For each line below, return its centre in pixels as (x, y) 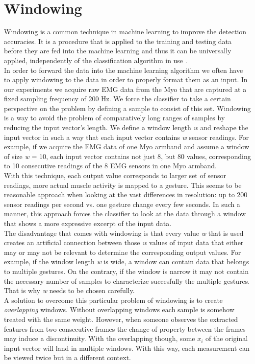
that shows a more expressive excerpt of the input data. (88, 223)
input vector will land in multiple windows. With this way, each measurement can (127, 348)
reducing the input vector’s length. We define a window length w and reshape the (126, 127)
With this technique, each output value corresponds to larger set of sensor (115, 175)
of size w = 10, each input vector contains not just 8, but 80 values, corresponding (127, 156)
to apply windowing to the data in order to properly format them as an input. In (126, 80)
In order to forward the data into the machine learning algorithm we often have (124, 70)
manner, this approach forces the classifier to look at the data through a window (125, 214)
